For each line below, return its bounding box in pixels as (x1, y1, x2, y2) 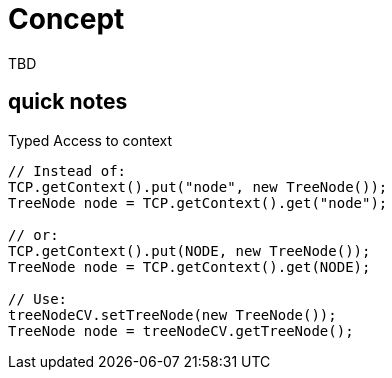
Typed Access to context (8, 131, 173, 149)
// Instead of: (8, 162, 127, 179)
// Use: (8, 290, 68, 307)
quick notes (8, 89, 128, 115)
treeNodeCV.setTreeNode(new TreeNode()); (8, 306, 337, 323)
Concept (8, 2, 125, 36)
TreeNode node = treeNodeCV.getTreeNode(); (8, 322, 354, 339)
